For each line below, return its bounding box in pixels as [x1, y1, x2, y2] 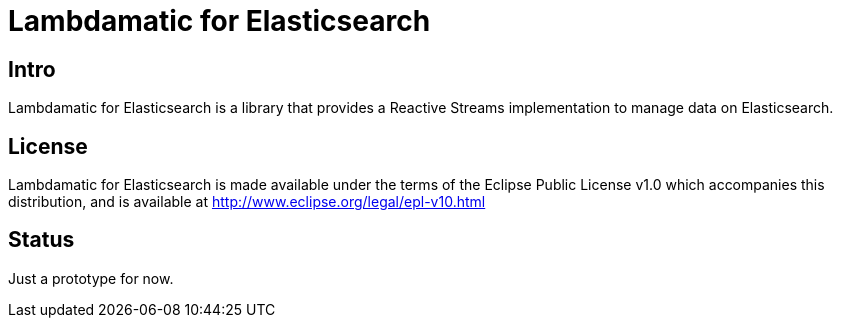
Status [8, 227, 75, 253]
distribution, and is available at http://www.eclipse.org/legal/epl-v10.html [8, 193, 486, 211]
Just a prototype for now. [8, 269, 174, 287]
